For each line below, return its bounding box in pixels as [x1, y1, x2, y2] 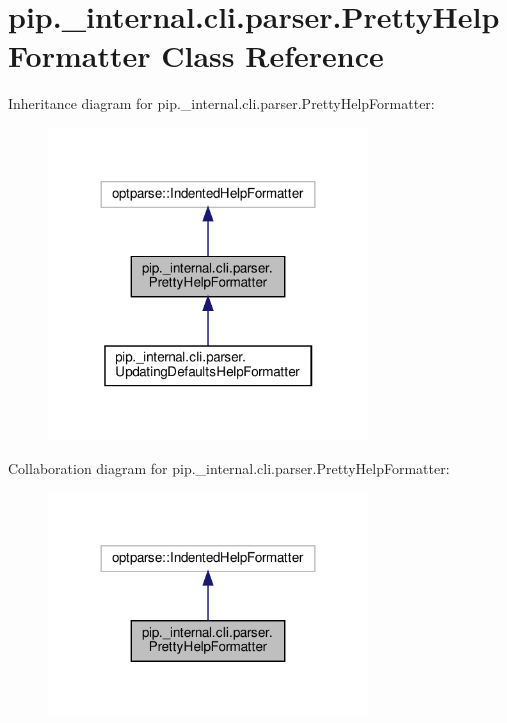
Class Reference [161, 35, 384, 76]
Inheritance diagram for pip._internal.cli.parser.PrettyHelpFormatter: [8, 93, 435, 114]
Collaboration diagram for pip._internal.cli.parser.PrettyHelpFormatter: [8, 457, 450, 478]
